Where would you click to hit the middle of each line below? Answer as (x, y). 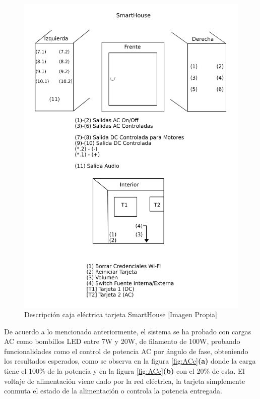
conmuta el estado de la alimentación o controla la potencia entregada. (113, 391)
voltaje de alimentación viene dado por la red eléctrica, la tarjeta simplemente (125, 381)
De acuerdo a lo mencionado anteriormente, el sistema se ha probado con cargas (128, 331)
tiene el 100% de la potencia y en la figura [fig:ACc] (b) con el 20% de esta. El (124, 371)
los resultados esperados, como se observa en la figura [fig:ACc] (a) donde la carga (130, 361)
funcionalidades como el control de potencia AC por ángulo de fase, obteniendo (126, 351)
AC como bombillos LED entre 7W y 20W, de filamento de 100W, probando (122, 341)
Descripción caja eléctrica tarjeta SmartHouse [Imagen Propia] (121, 314)
